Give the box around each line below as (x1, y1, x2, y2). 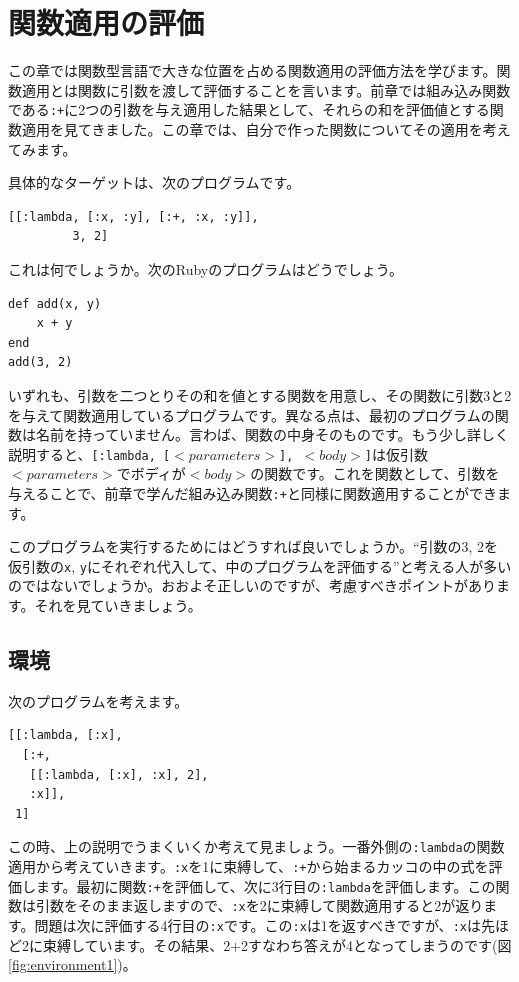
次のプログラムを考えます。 (8, 690, 189, 711)
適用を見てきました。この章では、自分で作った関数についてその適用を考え (21, 118, 511, 139)
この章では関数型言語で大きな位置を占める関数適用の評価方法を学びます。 (8, 60, 497, 81)
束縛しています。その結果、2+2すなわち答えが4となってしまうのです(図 (42, 934, 512, 955)
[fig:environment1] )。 (8, 954, 137, 975)
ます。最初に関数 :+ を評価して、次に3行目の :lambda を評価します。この (35, 875, 496, 896)
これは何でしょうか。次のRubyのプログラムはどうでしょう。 (8, 258, 403, 279)
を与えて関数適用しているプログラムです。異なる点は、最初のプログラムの (8, 404, 495, 425)
